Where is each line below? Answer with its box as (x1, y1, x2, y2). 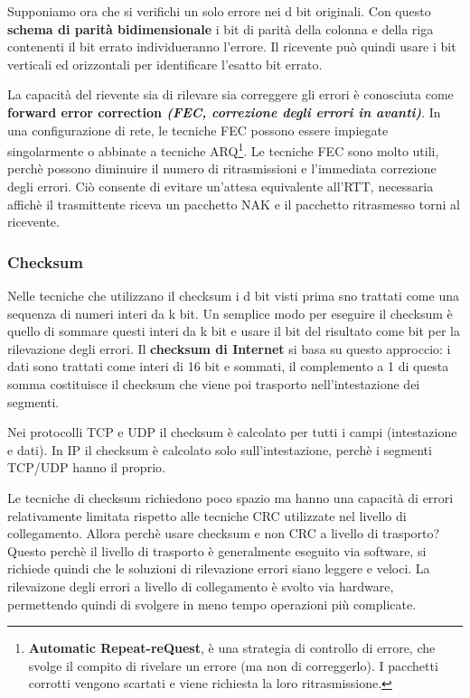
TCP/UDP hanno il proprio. (7, 458, 165, 477)
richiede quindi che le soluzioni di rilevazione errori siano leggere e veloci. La (7, 559, 430, 578)
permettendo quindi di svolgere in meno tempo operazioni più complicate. (7, 594, 417, 613)
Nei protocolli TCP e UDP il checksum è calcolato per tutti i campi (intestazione (7, 423, 457, 442)
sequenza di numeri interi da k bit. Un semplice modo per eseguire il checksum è (7, 303, 453, 322)
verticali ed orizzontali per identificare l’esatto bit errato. (7, 54, 323, 73)
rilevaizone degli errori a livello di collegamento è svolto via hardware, (7, 576, 394, 595)
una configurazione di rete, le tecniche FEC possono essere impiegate (7, 120, 389, 139)
